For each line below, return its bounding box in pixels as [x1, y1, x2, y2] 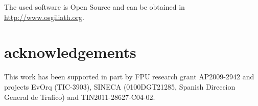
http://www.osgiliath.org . [4, 11, 84, 22]
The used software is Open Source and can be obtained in [4, 2, 185, 12]
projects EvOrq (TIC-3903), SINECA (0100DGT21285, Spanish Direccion [4, 81, 236, 92]
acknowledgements [4, 41, 136, 62]
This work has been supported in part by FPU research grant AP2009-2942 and [4, 71, 254, 82]
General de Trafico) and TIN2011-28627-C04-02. [4, 91, 155, 102]
